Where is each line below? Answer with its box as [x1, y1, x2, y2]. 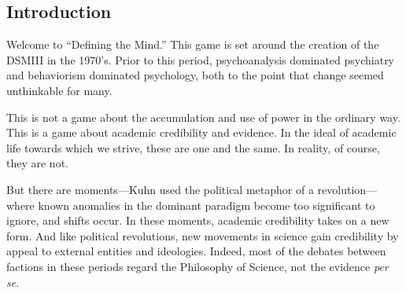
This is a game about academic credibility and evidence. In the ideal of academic [6, 124, 397, 141]
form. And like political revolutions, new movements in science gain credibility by [6, 227, 399, 244]
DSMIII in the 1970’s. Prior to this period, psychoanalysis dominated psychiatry [6, 51, 395, 68]
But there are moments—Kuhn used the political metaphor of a [6, 181, 314, 197]
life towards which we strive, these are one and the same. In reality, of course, [6, 139, 380, 156]
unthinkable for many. [6, 82, 113, 98]
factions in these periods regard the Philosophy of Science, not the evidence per [6, 258, 389, 274]
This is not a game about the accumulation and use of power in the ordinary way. [6, 108, 400, 125]
